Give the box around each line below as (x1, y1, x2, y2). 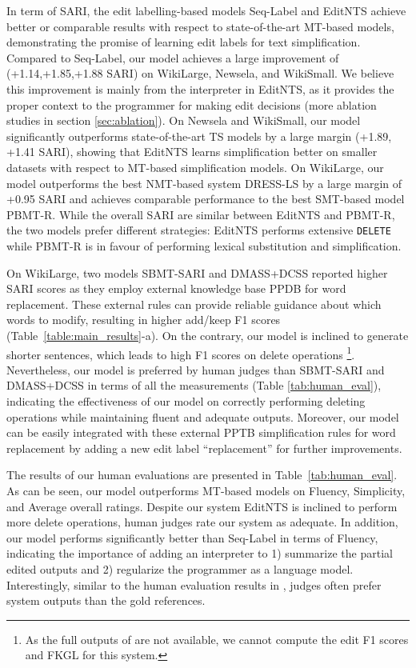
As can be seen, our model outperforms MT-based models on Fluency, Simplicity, (6, 482, 406, 498)
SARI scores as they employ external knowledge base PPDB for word (6, 280, 346, 297)
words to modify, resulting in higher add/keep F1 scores (6, 311, 281, 328)
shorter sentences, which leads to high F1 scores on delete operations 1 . (6, 343, 355, 362)
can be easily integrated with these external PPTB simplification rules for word (6, 424, 396, 441)
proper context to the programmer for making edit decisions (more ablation (6, 96, 377, 113)
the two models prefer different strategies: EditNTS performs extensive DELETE (6, 222, 391, 238)
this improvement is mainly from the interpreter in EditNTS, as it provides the (6, 80, 394, 97)
